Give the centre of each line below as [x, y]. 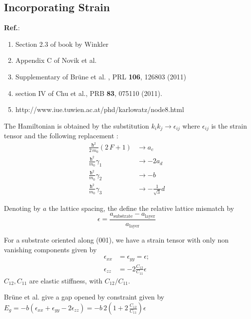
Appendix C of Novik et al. [56, 60]
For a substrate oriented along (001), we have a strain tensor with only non [116, 240]
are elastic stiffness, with [66, 280]
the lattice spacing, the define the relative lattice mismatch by [142, 208]
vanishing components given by [50, 249]
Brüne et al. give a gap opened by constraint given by [84, 297]
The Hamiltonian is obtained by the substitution [77, 125]
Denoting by [22, 208]
